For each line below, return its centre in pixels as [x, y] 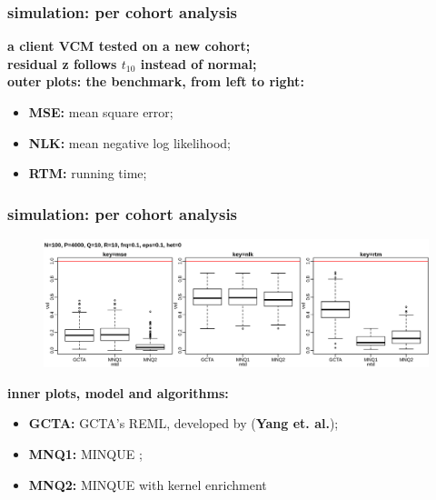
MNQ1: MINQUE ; [85, 453]
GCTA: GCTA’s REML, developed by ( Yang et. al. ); [183, 423]
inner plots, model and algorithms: [118, 392]
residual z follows [62, 63]
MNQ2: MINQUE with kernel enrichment [148, 484]
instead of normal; [198, 63]
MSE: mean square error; [101, 112]
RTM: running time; [88, 173]
